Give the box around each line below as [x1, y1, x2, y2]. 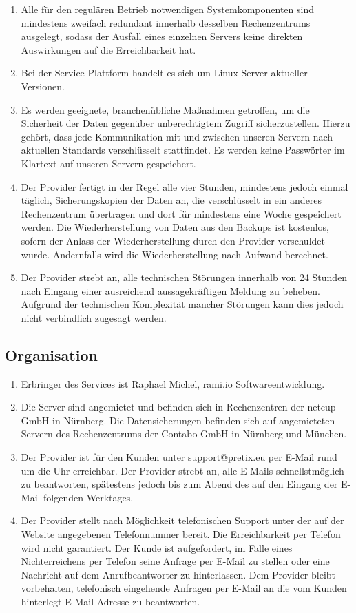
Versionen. [21, 79, 65, 93]
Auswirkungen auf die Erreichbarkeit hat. [21, 42, 196, 56]
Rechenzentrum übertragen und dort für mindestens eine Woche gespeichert [21, 206, 342, 220]
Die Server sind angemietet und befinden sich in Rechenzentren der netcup [21, 399, 336, 414]
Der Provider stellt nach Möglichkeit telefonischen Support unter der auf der [21, 513, 344, 528]
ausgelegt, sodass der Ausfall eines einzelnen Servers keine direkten [21, 29, 303, 43]
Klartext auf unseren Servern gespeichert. [21, 156, 196, 170]
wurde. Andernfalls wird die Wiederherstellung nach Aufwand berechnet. [21, 247, 328, 261]
